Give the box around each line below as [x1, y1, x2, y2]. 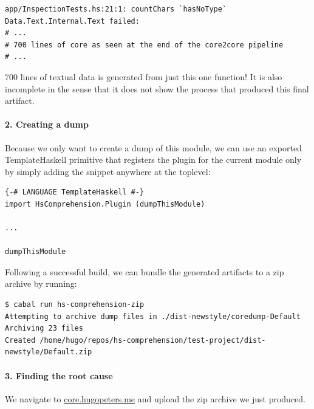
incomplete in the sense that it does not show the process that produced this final [5, 82, 309, 95]
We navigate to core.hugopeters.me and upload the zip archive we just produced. [5, 392, 305, 405]
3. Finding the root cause [5, 369, 113, 382]
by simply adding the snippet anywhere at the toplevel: [5, 165, 211, 177]
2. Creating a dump [5, 118, 89, 131]
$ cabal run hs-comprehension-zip [5, 300, 145, 309]
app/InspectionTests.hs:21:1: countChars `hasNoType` [5, 5, 227, 13]
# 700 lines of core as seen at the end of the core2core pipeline [5, 40, 284, 49]
